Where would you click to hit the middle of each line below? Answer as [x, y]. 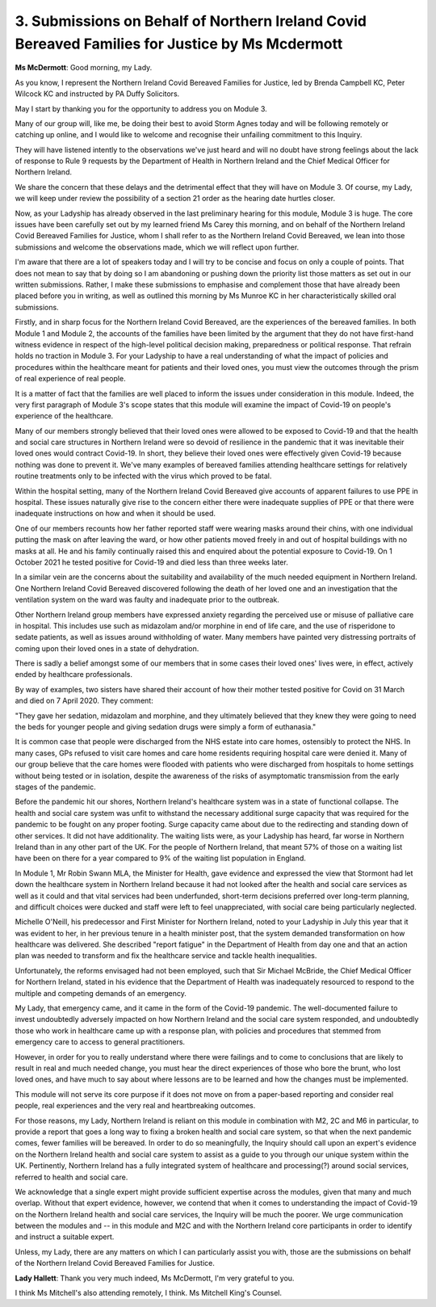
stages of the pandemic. [55, 787]
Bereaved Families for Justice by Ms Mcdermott [179, 44]
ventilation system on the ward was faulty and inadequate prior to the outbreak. [147, 600]
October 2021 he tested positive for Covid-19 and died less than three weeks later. [151, 562]
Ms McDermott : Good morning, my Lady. [84, 68]
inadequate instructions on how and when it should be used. [115, 514]
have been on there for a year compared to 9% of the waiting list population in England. [160, 858]
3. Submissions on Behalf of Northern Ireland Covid [191, 21]
